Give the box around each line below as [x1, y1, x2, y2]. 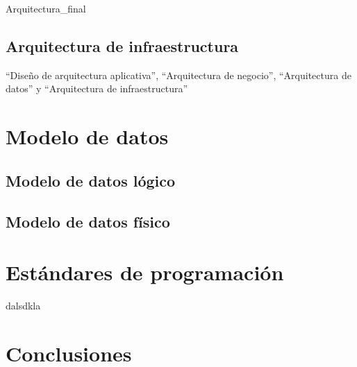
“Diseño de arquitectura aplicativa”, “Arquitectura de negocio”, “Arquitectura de [6, 67, 351, 82]
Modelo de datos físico [6, 210, 170, 232]
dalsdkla [6, 298, 41, 313]
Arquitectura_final [6, 1, 86, 15]
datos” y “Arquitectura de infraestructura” [6, 81, 188, 96]
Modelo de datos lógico [6, 169, 176, 191]
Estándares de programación [6, 258, 284, 287]
